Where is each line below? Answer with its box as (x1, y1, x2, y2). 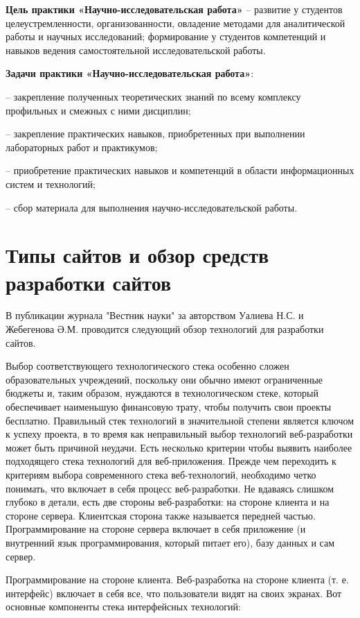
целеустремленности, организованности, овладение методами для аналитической (6, 15, 345, 30)
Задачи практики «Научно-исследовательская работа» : (6, 66, 254, 80)
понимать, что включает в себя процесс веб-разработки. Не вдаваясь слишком (6, 481, 334, 495)
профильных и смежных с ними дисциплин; (6, 103, 191, 117)
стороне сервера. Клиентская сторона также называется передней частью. (6, 508, 316, 522)
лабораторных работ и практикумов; (6, 139, 158, 154)
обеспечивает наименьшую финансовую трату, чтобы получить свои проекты (6, 400, 332, 413)
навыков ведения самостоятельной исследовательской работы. (6, 42, 266, 57)
